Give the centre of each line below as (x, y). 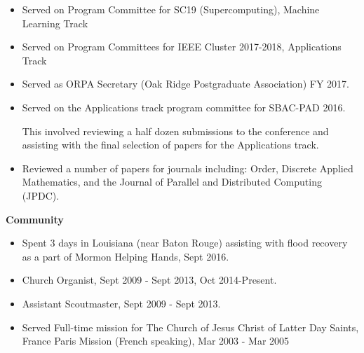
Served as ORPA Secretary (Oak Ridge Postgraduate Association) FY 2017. (186, 84)
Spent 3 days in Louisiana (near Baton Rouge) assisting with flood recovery (185, 243)
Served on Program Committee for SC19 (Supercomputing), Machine (171, 9)
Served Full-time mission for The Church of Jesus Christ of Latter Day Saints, (190, 327)
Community (35, 219)
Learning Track (55, 23)
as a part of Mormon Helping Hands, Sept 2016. (126, 256)
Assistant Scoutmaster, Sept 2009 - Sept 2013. (121, 303)
